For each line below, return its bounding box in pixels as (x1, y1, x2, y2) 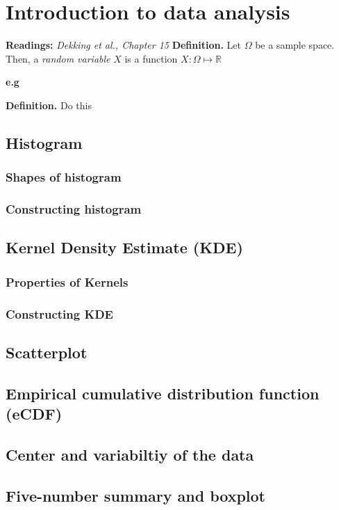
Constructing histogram (6, 200, 142, 218)
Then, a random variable (6, 51, 110, 65)
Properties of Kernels (6, 273, 129, 290)
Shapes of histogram (6, 168, 122, 186)
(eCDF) (6, 403, 63, 424)
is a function (124, 51, 178, 65)
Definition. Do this (6, 97, 92, 112)
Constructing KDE (6, 305, 113, 322)
